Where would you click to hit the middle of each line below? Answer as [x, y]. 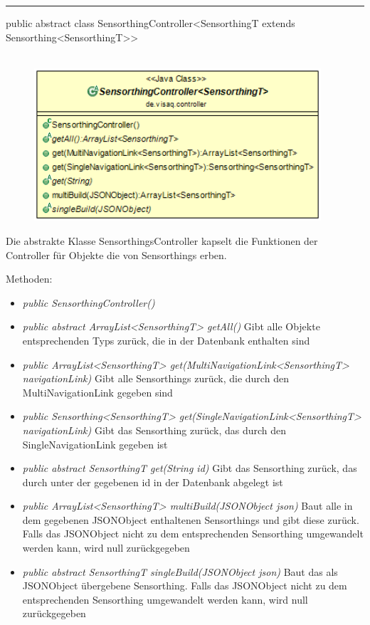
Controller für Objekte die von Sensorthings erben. [116, 254]
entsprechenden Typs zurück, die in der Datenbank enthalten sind [166, 340]
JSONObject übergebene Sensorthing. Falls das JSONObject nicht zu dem [185, 585]
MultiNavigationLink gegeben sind [97, 392]
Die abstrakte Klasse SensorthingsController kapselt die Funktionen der [162, 240]
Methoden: [29, 279]
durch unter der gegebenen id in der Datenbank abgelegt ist [153, 482]
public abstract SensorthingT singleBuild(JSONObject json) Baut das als [180, 571]
